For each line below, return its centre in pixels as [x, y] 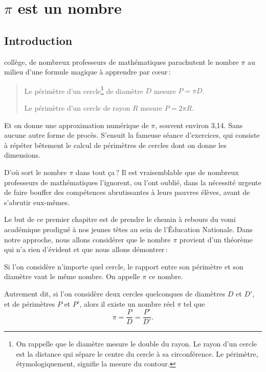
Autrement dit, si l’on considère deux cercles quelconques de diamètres [115, 293]
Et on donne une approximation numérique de [76, 125]
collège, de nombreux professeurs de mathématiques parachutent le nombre [121, 61]
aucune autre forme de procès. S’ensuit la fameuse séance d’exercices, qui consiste [132, 135]
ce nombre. [166, 276]
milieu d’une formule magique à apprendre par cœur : [87, 72]
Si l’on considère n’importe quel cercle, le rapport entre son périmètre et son [124, 266]
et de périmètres [30, 303]
